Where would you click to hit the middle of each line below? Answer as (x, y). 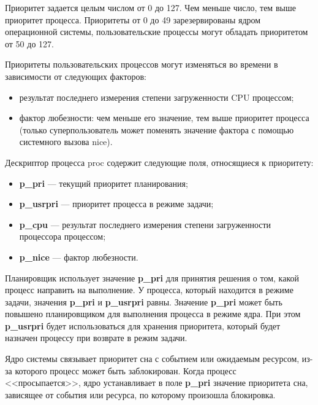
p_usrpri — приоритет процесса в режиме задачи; (116, 204)
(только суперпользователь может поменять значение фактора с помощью (157, 129)
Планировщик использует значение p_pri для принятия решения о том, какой (152, 277)
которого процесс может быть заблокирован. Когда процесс (126, 370)
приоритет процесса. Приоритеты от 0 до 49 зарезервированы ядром (133, 19)
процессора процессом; (62, 236)
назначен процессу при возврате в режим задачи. (96, 338)
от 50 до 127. (29, 43)
